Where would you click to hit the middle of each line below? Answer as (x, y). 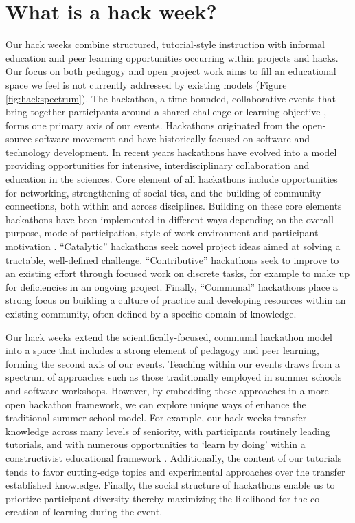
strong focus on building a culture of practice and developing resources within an (176, 300)
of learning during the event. (102, 512)
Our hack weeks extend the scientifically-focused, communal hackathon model (169, 336)
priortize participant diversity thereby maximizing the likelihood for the (157, 498)
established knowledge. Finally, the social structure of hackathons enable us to (170, 485)
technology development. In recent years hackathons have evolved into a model (171, 152)
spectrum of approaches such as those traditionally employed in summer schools (174, 377)
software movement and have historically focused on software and (172, 138)
